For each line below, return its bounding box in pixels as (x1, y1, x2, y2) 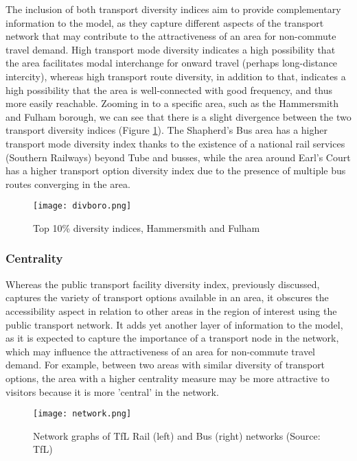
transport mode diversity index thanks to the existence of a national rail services (5, 136, 345, 150)
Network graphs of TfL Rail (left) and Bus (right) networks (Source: (33, 428, 321, 442)
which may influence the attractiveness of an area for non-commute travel (5, 344, 315, 358)
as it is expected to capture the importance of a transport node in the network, (5, 331, 339, 345)
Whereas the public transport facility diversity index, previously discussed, (5, 276, 320, 291)
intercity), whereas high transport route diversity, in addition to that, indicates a (5, 69, 346, 83)
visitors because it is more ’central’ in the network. (5, 384, 219, 399)
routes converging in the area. (5, 176, 130, 191)
